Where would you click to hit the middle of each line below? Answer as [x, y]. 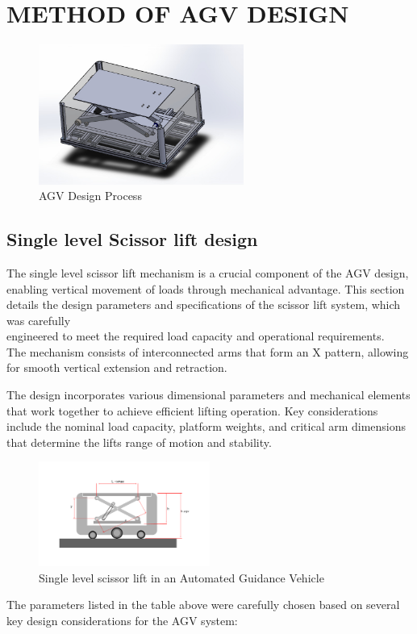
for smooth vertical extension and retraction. [117, 367]
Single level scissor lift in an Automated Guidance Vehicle [181, 577]
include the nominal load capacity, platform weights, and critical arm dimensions [206, 426]
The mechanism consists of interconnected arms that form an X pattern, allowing [208, 351]
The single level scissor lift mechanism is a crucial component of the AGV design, [208, 272]
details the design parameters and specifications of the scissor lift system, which [204, 304]
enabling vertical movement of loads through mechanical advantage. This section [206, 288]
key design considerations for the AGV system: [122, 620]
